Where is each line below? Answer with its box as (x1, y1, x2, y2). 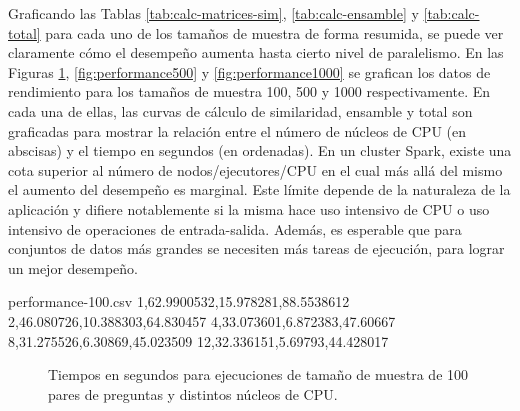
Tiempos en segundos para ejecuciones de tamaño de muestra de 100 (48, 364, 469, 385)
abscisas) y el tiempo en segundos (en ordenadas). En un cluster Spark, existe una (8, 140, 512, 161)
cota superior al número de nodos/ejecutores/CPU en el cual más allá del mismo (8, 159, 503, 180)
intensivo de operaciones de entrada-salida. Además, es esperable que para (8, 218, 462, 239)
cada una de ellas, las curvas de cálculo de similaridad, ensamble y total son (8, 100, 473, 121)
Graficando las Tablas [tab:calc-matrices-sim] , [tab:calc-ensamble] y (8, 3, 419, 23)
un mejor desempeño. (8, 257, 139, 278)
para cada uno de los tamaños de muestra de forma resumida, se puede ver (45, 22, 504, 43)
